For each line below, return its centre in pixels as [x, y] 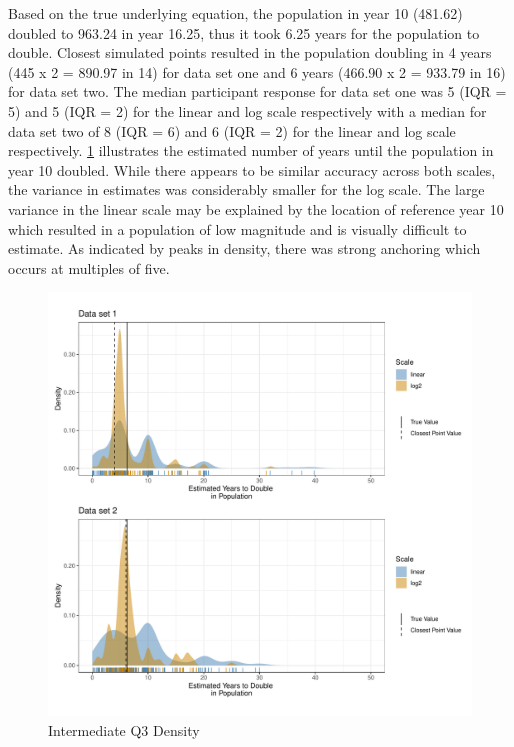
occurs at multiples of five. [89, 267]
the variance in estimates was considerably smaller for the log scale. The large [246, 189]
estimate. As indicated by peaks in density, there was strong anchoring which [244, 248]
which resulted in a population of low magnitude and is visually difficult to [237, 228]
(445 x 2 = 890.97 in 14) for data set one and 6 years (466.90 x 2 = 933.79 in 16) [257, 71]
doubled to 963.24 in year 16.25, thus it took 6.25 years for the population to [244, 32]
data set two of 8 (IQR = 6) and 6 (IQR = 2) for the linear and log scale [232, 130]
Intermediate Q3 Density [124, 729]
